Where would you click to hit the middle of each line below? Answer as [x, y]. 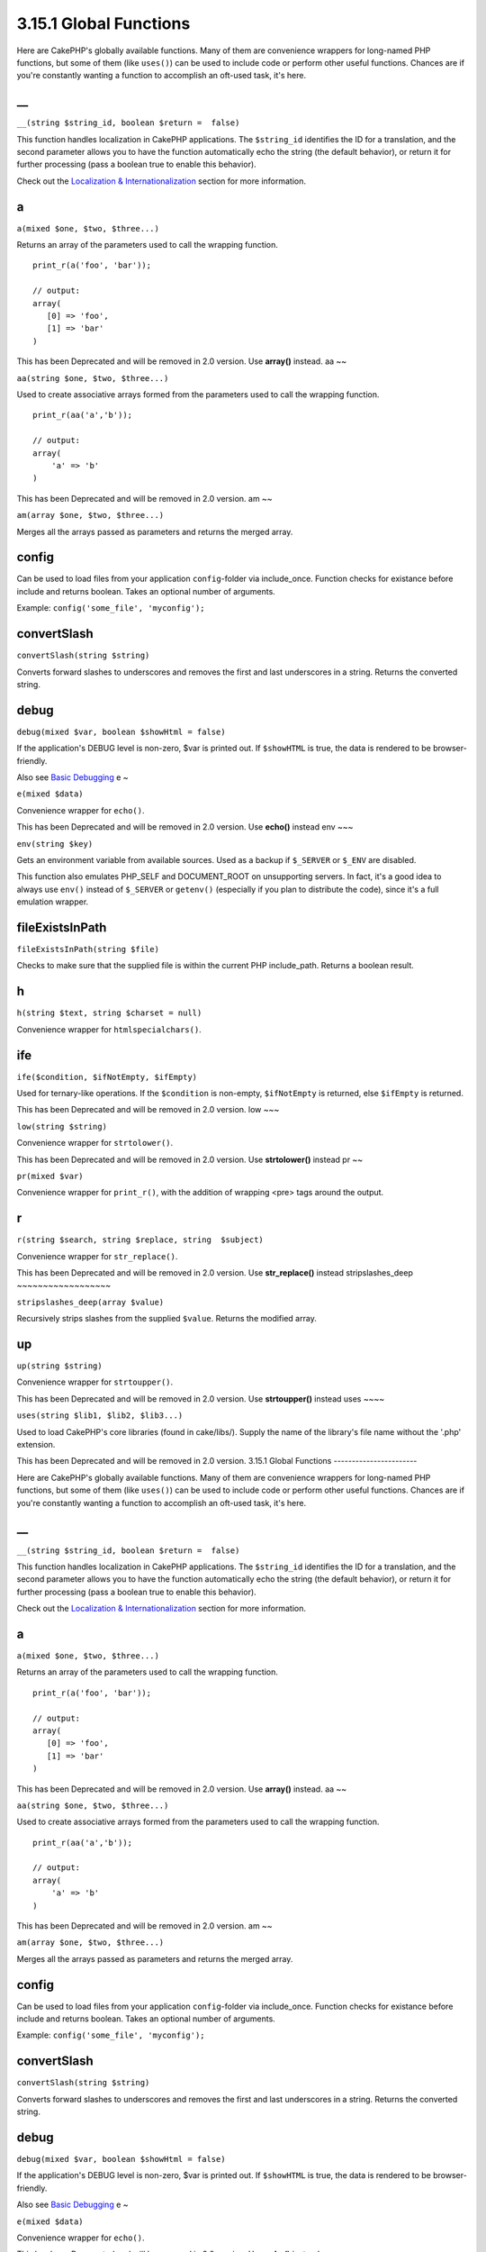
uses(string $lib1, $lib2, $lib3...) [100, 1416]
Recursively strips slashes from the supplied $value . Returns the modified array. [166, 1319]
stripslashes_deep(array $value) [90, 1302]
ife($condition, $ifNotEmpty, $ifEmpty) [107, 1077]
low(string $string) [62, 1126]
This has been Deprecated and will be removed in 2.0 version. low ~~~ [148, 1110]
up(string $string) [59, 1366]
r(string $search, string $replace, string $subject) [140, 1240]
